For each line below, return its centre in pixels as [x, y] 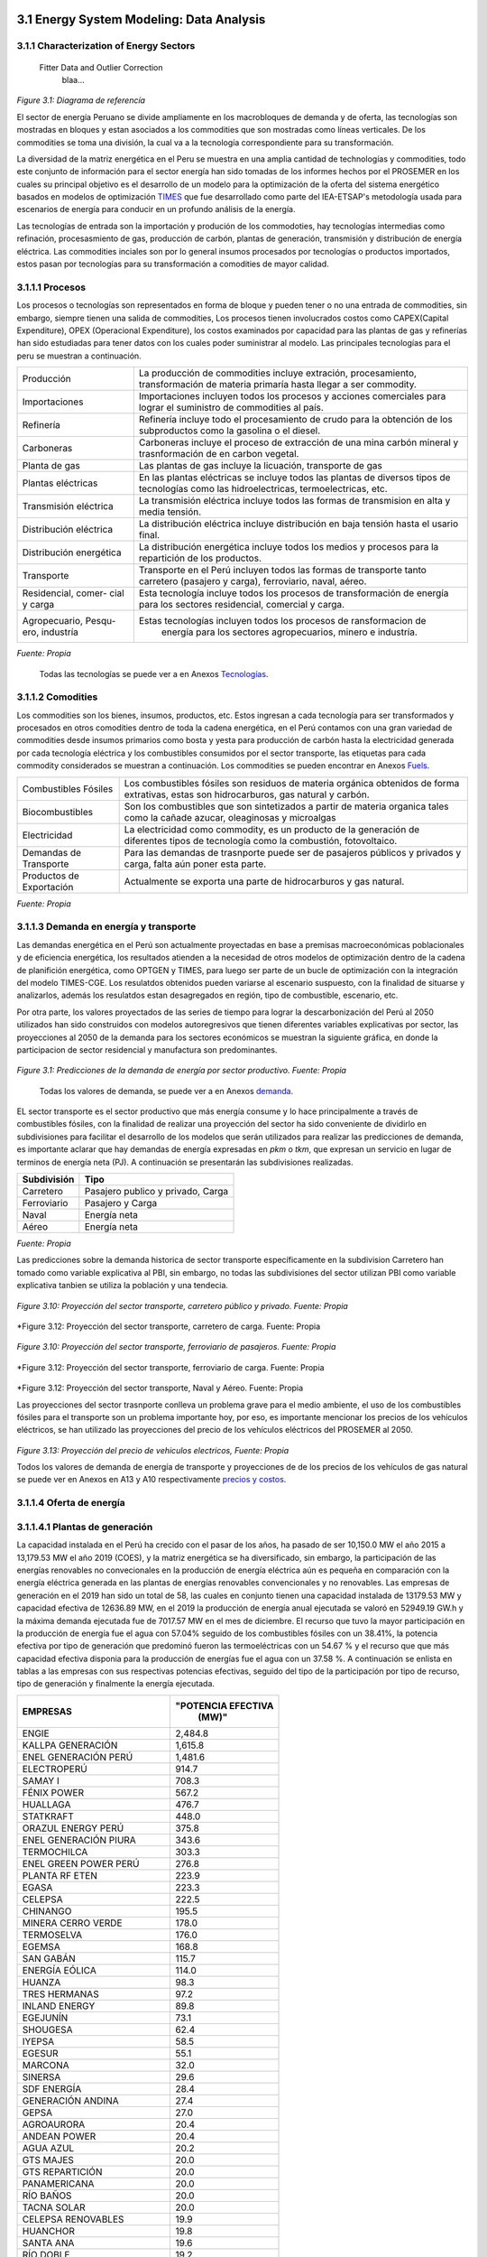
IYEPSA [38, 2041]
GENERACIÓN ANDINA [70, 2101]
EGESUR [40, 2053]
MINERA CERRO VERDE [72, 1923]
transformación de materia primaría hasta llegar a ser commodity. [277, 385]
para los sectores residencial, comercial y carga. [242, 605]
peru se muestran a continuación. [79, 356]
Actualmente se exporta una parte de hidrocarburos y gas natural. [264, 881]
